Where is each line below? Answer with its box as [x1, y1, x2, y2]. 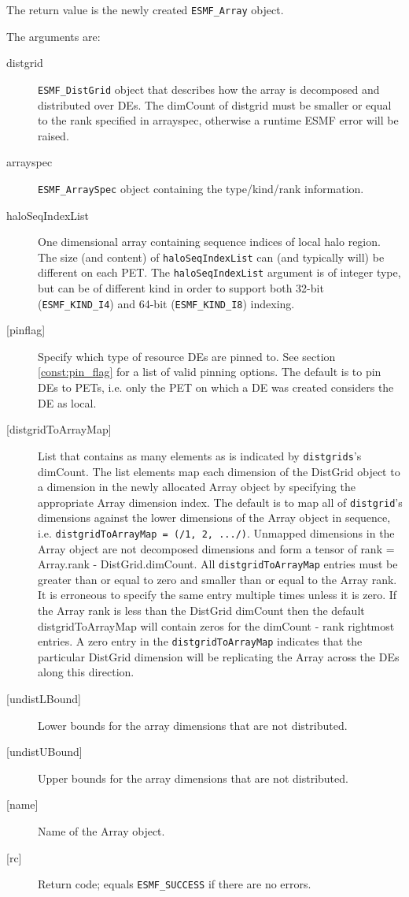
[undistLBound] [6, 690, 82, 707]
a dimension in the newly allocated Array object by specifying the [38, 478, 356, 495]
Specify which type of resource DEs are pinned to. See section [38, 348, 336, 364]
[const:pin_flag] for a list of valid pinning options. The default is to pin [38, 363, 381, 380]
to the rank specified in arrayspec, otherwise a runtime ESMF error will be [38, 112, 399, 128]
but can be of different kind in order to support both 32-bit [38, 280, 324, 296]
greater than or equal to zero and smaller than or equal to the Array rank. [38, 571, 397, 587]
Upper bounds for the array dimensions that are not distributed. [38, 769, 348, 786]
